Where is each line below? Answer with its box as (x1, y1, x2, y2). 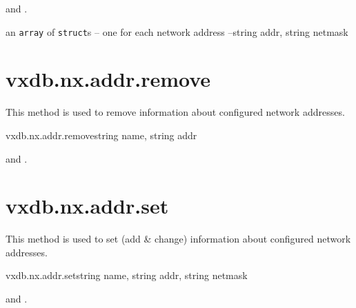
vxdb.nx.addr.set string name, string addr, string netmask (6, 268, 248, 283)
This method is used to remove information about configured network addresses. (6, 105, 345, 119)
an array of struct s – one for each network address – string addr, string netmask (6, 24, 348, 39)
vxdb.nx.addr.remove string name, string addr (6, 127, 197, 142)
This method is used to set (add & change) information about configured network (6, 232, 351, 246)
